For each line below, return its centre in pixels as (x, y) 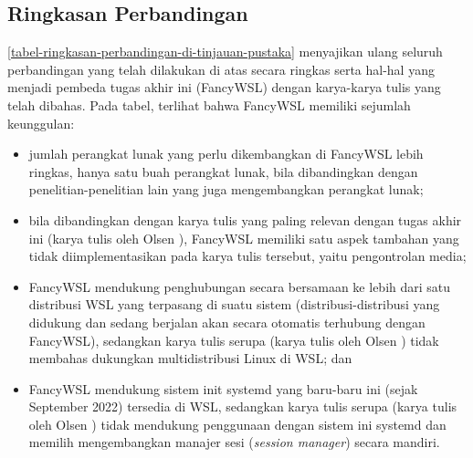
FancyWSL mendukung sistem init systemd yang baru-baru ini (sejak (223, 388)
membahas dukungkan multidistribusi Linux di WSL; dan (190, 358)
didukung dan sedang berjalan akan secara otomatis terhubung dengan (227, 322)
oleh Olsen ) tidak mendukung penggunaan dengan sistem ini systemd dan (237, 424)
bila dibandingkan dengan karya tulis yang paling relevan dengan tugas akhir (245, 219)
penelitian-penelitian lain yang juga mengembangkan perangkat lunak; (226, 189)
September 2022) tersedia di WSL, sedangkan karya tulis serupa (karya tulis (243, 406)
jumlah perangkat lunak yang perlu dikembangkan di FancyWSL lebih (226, 154)
